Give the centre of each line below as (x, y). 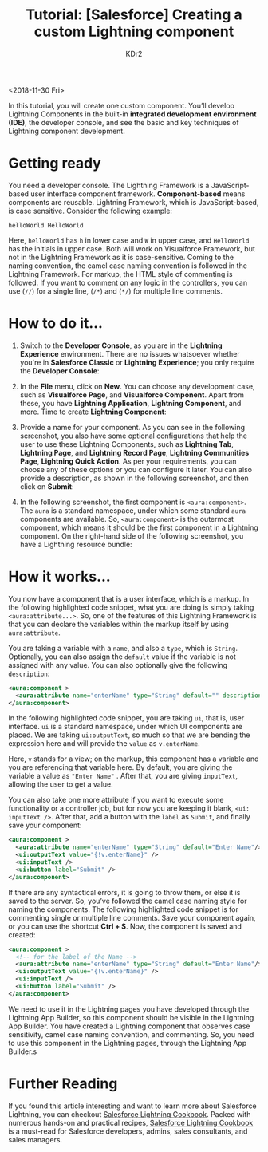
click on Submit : (47, 486)
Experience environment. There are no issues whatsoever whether (130, 353)
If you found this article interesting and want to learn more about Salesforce (132, 1106)
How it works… (60, 577)
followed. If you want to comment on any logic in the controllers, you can (128, 282)
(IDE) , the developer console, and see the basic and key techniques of (124, 122)
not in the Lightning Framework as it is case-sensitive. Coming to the (121, 257)
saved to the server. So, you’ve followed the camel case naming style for (128, 901)
